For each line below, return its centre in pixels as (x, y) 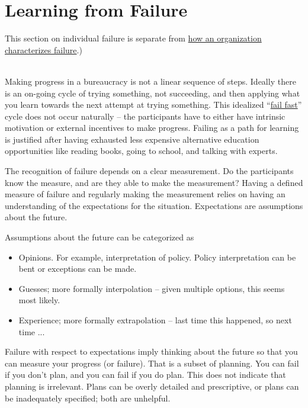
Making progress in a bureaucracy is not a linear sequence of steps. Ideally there (150, 81)
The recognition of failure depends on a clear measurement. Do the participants (149, 171)
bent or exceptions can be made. (78, 269)
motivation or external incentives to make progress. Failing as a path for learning (152, 128)
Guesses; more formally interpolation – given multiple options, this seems (152, 288)
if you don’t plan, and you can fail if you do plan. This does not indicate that (145, 375)
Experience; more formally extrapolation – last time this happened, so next (155, 320)
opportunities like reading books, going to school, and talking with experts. (141, 151)
